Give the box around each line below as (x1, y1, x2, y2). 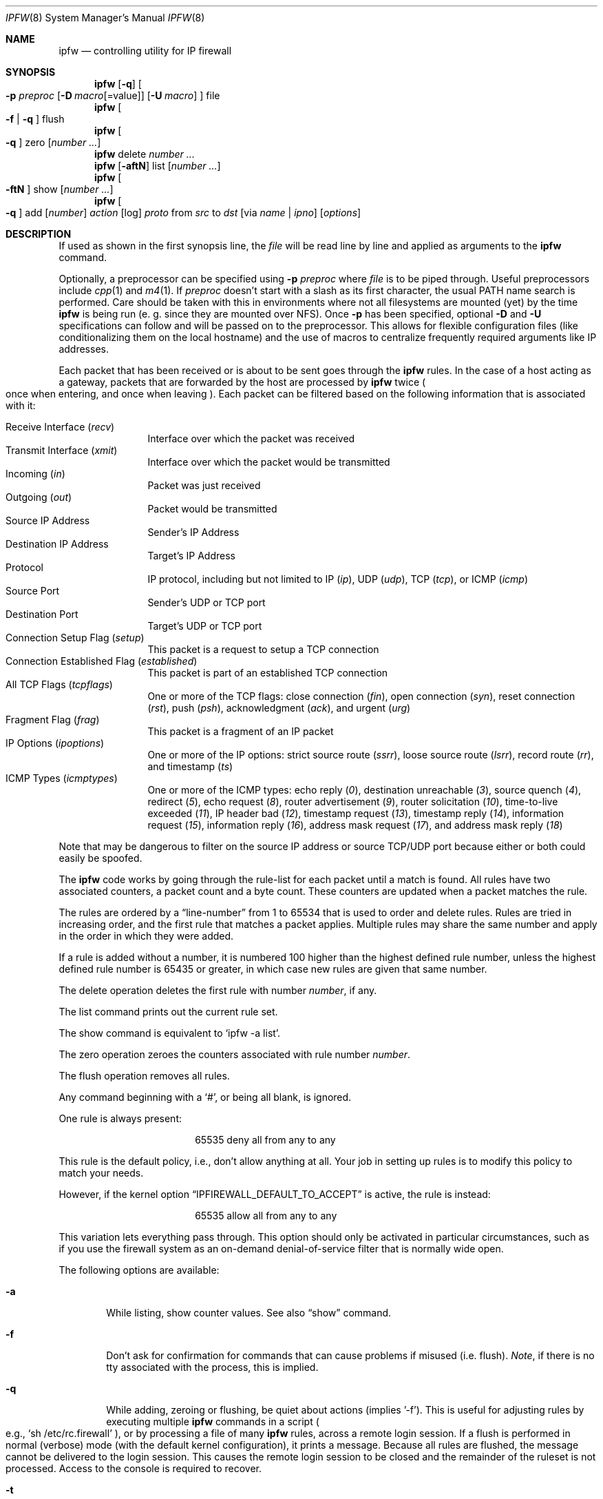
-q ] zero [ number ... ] (6, 136, 101, 148)
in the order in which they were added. (59, 930, 234, 942)
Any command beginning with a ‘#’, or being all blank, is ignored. (59, 1091, 352, 1103)
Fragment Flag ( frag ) (6, 714, 100, 725)
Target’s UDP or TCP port (147, 620, 262, 632)
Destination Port (6, 608, 78, 620)
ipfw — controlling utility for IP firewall (59, 45, 232, 56)
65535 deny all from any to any (195, 1134, 336, 1146)
